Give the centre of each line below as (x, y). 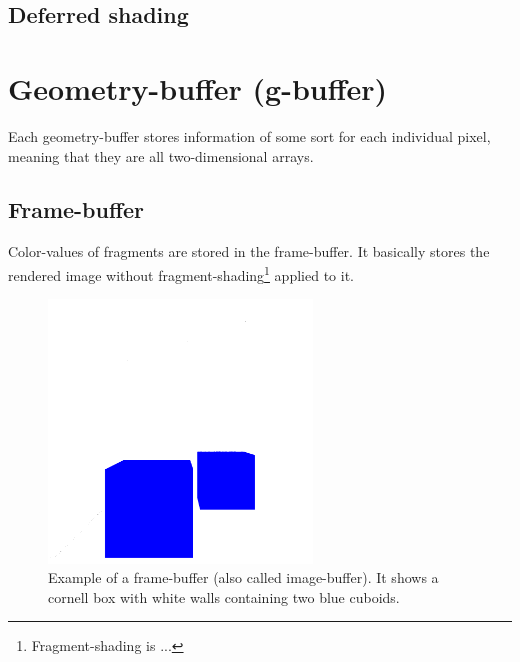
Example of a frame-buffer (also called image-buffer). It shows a (243, 577)
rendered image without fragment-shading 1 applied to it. (181, 273)
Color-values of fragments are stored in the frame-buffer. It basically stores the (249, 251)
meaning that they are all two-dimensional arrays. (161, 155)
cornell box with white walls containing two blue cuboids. (224, 596)
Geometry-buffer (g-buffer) (198, 87)
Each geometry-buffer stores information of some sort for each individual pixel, (249, 135)
